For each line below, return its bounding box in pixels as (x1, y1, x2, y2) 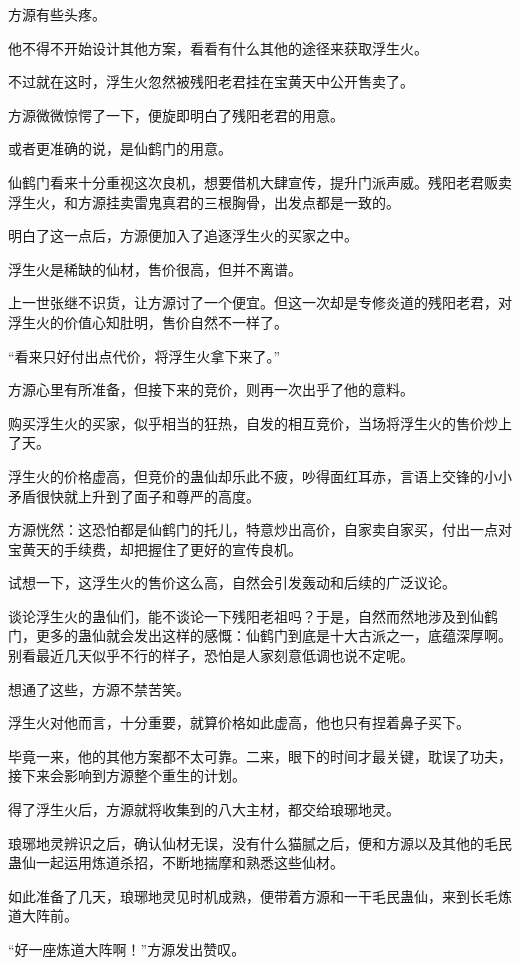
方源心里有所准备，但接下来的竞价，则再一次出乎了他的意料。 (8, 379, 414, 400)
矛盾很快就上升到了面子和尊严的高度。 (8, 485, 260, 506)
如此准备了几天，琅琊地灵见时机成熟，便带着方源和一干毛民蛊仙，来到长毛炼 (8, 885, 512, 906)
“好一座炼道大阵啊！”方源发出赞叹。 (8, 939, 246, 959)
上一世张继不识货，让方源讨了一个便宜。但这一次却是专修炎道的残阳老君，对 (8, 292, 512, 313)
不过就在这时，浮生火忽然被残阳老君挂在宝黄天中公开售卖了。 (8, 71, 414, 92)
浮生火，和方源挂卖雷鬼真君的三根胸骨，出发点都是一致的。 (8, 191, 400, 212)
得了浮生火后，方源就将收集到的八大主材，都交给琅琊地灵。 (8, 799, 400, 820)
